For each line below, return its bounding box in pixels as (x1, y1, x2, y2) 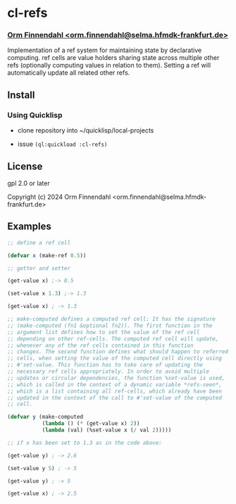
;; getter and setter (7, 264, 71, 272)
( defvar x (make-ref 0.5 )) (7, 252, 87, 259)
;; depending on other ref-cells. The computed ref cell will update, (7, 335, 219, 343)
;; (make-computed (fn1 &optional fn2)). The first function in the (7, 322, 213, 329)
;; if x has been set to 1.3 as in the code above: (7, 439, 162, 446)
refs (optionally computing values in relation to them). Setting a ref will (7, 61, 211, 70)
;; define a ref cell (7, 239, 71, 246)
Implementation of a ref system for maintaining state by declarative (7, 46, 202, 54)
